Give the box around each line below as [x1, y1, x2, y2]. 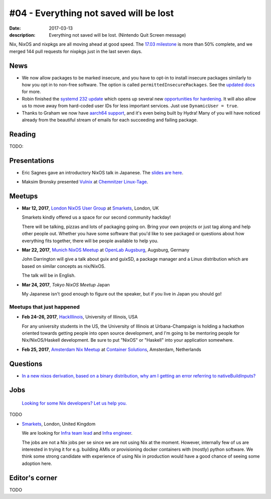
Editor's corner [9, 473, 58, 482]
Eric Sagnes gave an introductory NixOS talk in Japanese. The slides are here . [22, 169, 184, 175]
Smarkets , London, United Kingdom [22, 421, 96, 427]
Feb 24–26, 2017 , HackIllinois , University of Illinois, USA [22, 314, 138, 320]
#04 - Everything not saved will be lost [9, 8, 174, 19]
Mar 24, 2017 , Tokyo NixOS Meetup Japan [22, 281, 110, 287]
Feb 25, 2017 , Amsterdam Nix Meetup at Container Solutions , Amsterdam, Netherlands [22, 346, 202, 352]
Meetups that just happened [9, 303, 80, 310]
